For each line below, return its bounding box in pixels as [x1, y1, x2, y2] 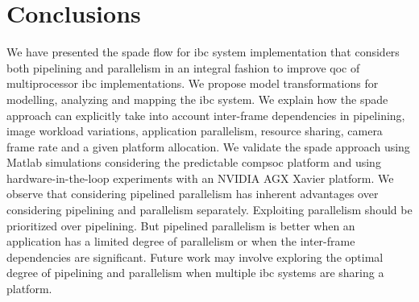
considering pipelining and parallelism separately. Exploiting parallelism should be [6, 201, 413, 218]
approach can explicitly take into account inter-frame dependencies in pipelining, [6, 106, 405, 123]
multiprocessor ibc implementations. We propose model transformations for [6, 75, 379, 92]
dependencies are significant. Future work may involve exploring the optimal [6, 248, 384, 265]
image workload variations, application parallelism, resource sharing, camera [6, 122, 383, 139]
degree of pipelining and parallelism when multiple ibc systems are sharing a [6, 264, 384, 281]
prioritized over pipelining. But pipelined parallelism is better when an [6, 217, 355, 234]
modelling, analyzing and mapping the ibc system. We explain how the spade [6, 90, 388, 107]
